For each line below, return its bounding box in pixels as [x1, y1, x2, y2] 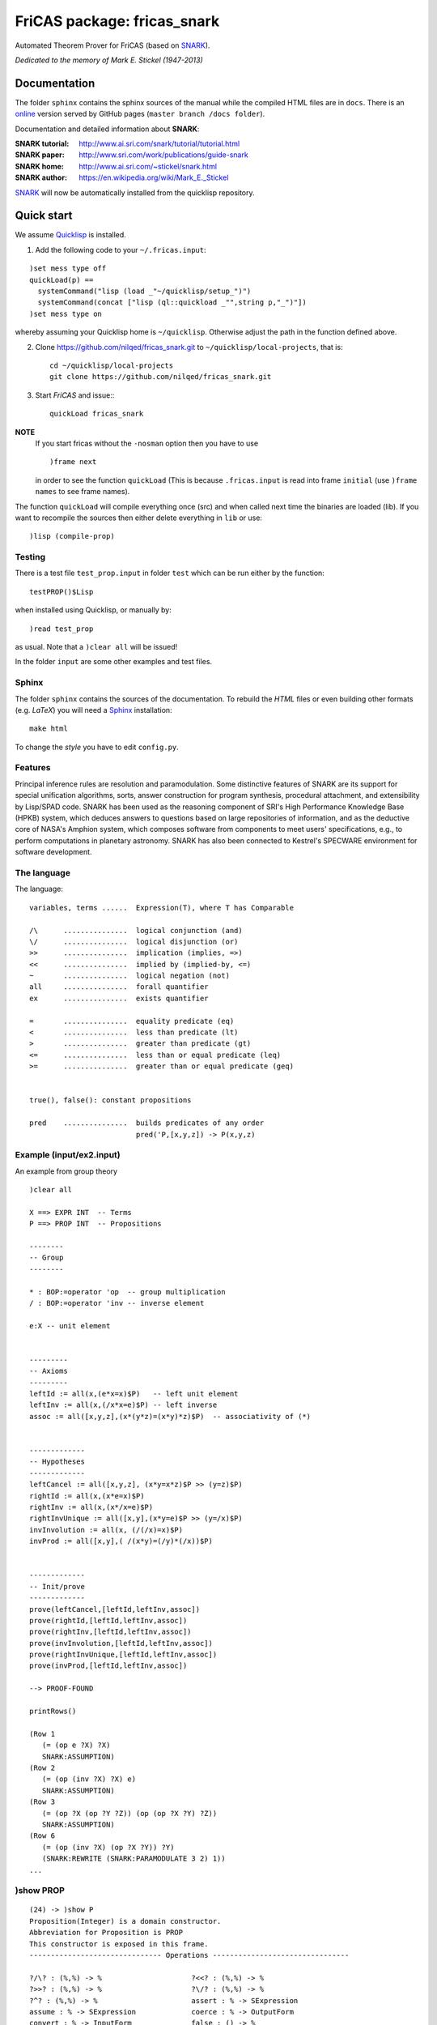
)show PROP [15, 1885, 65, 1896]
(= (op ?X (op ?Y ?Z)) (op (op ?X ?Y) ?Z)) [41, 1809, 218, 1818]
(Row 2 [29, 1763, 56, 1772]
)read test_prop [29, 624, 94, 633]
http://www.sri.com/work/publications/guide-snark [78, 150, 248, 160]
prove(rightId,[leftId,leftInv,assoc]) [29, 1616, 188, 1625]
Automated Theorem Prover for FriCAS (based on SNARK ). [15, 40, 210, 50]
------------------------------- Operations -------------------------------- [29, 1950, 350, 1960]
